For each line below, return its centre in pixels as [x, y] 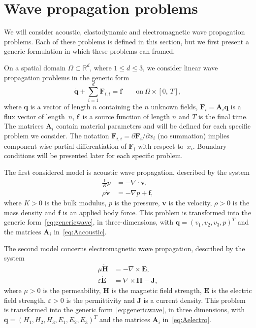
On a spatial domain [35, 67]
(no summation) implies [193, 135]
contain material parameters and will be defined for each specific [153, 126]
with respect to [161, 146]
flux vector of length [34, 116]
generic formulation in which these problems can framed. [90, 51]
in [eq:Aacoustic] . [80, 231]
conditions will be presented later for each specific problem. [94, 155]
